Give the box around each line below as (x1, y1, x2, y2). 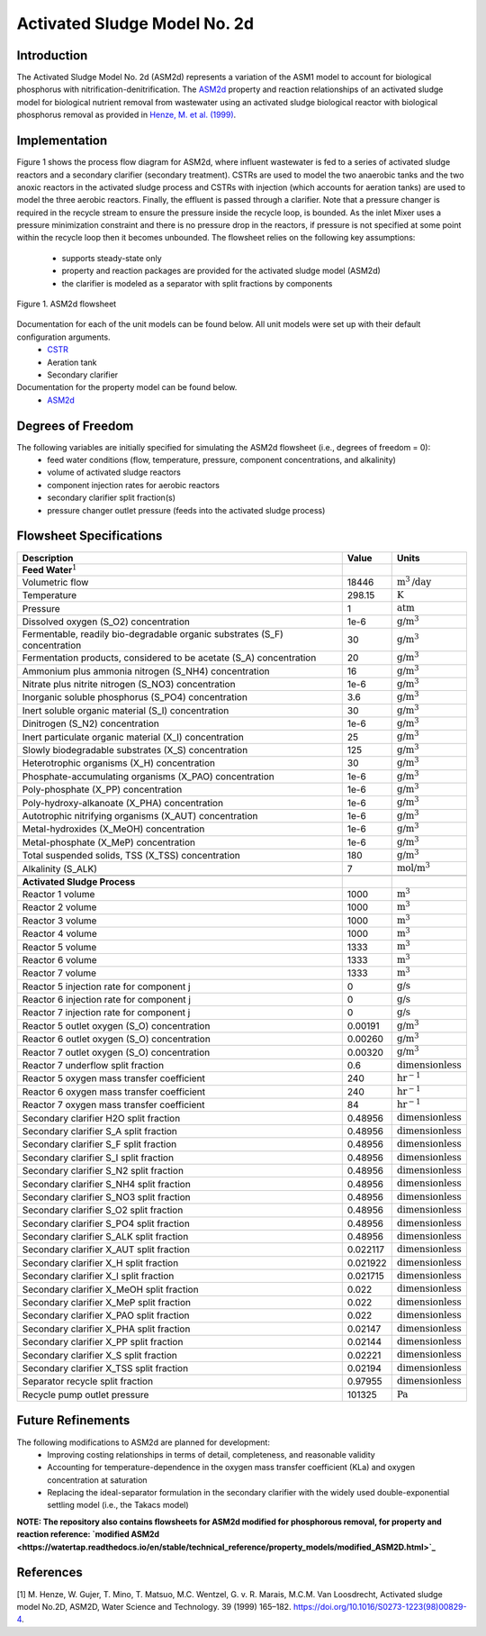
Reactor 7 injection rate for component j (22, 1006, 191, 1019)
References (16, 1565, 83, 1580)
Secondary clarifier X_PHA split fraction (22, 1322, 191, 1335)
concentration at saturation (47, 1474, 148, 1486)
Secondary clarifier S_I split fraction (22, 1151, 175, 1164)
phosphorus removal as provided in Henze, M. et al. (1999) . (16, 109, 237, 121)
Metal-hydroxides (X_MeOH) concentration (22, 823, 205, 835)
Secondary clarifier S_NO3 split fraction (22, 1190, 191, 1203)
